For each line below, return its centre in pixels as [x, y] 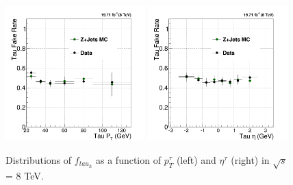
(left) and [196, 159]
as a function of [128, 159]
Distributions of [39, 159]
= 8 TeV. [25, 175]
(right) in [250, 159]
